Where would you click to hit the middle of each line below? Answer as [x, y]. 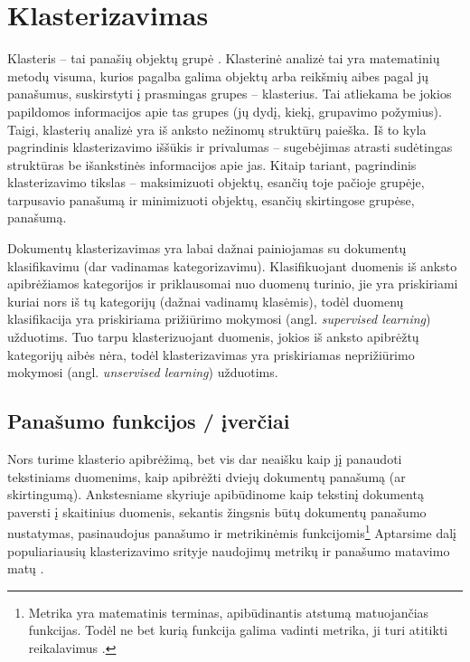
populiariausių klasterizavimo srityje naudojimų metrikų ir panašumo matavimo [229, 550]
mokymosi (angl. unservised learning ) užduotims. [143, 372]
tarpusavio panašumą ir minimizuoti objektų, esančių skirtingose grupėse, [211, 199]
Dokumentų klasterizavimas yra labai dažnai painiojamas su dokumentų [207, 248]
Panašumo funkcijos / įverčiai [149, 421]
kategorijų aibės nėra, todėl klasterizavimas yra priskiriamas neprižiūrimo [211, 354]
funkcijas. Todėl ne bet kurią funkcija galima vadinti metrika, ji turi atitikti [238, 630]
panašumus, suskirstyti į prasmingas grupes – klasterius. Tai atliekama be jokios [230, 94]
